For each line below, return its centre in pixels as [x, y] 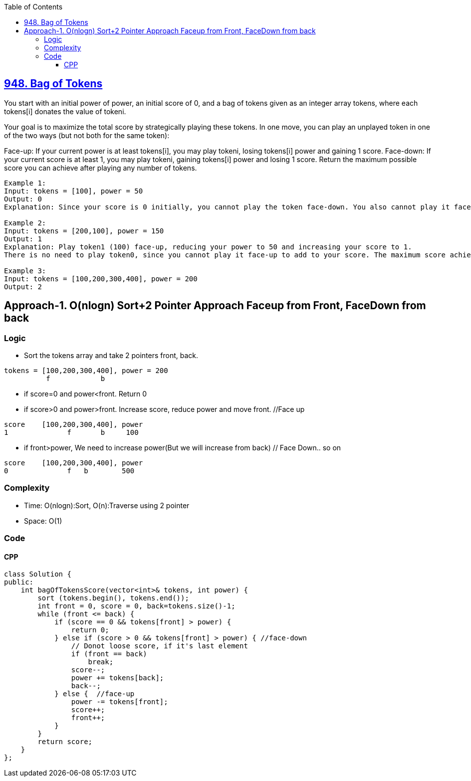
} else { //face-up [95, 694]
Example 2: [25, 223]
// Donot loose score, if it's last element [159, 646]
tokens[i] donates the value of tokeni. [65, 111]
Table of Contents [33, 7]
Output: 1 [23, 239]
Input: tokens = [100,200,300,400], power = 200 [101, 279]
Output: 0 [23, 199]
